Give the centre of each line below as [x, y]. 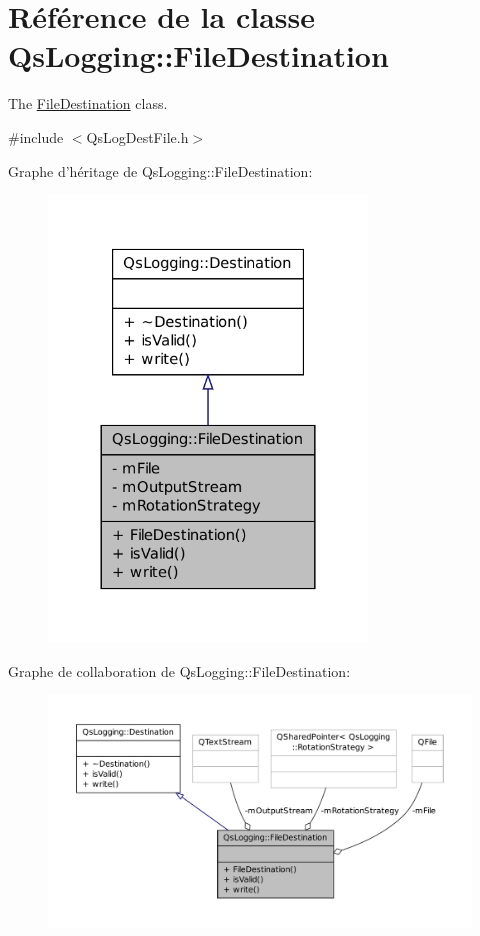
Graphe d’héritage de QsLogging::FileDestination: [160, 170]
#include [36, 136]
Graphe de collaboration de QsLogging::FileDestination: [179, 670]
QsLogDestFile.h [137, 136]
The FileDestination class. [88, 103]
